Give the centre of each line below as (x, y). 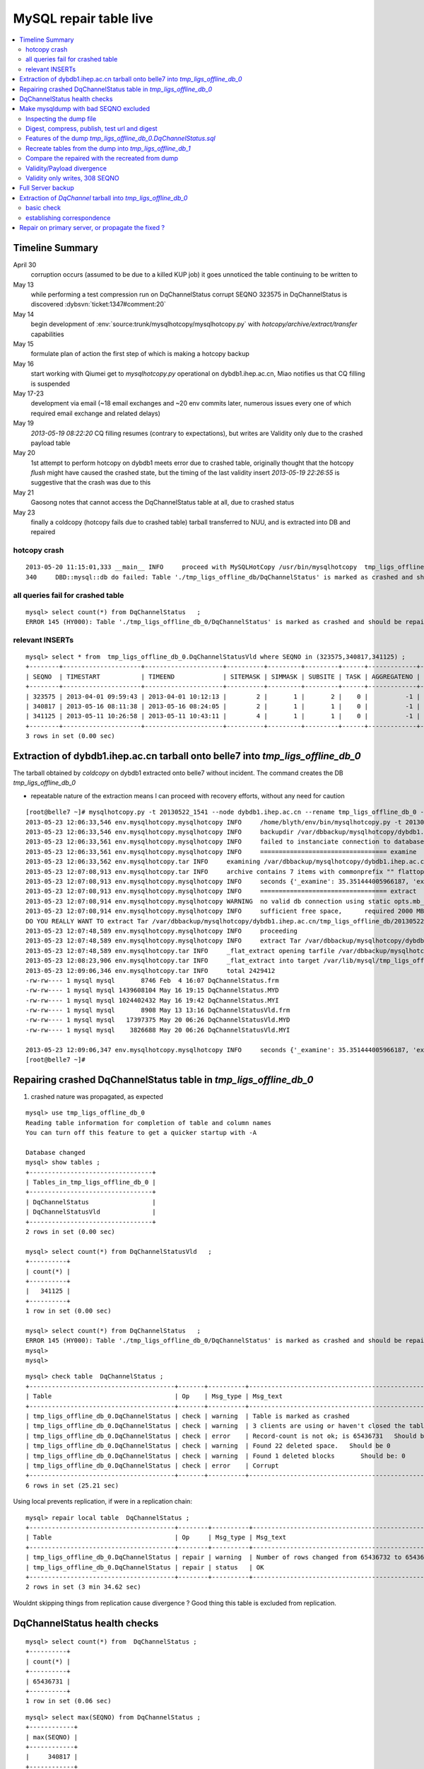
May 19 (24, 423)
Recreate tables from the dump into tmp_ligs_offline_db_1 (108, 148)
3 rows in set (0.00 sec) (71, 736)
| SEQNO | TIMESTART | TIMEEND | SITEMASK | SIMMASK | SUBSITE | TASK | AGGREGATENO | (223, 676)
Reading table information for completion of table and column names (149, 1123)
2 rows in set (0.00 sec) (71, 1232)
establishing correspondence (68, 218)
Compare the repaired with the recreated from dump (102, 159)
